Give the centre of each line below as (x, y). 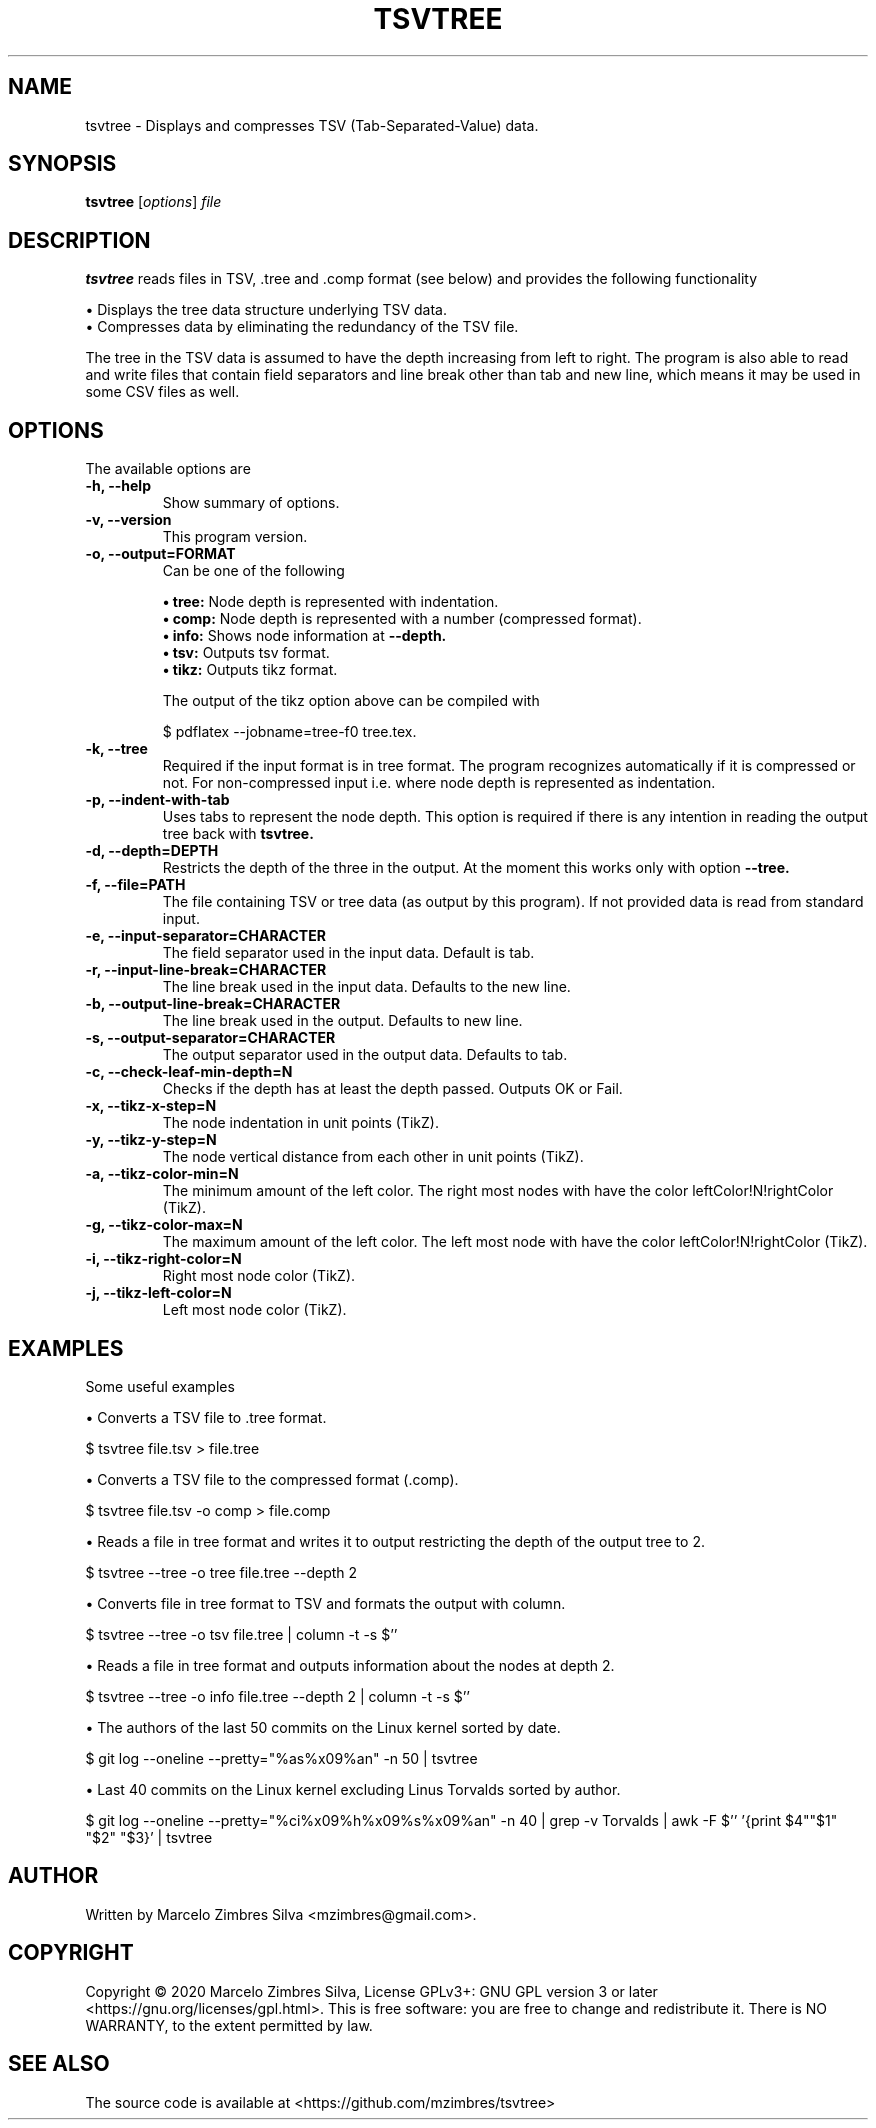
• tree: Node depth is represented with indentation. (330, 602)
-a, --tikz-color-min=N (162, 1174)
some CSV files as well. (162, 392)
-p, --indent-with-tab (157, 800)
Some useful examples (160, 1386)
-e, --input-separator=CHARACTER (205, 936)
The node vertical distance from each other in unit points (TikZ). (373, 1157)
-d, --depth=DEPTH (152, 851)
